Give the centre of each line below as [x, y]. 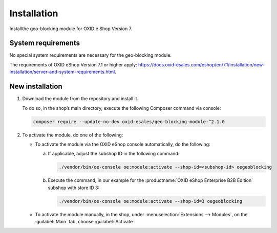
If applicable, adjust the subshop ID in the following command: [114, 154]
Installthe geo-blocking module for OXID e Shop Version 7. [71, 29]
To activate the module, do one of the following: [73, 135]
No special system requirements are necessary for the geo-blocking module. [90, 55]
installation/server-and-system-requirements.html [62, 72]
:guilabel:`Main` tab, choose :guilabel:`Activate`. [85, 222]
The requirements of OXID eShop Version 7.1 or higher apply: [73, 64]
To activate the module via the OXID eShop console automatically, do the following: [123, 144]
